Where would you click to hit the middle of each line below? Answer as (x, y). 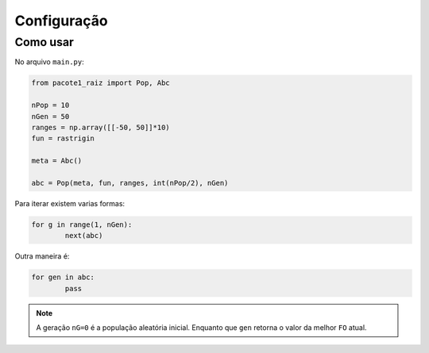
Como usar (44, 42)
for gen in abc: (63, 277)
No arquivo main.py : (50, 62)
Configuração (61, 21)
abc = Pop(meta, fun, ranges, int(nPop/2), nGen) (130, 183)
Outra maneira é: (42, 256)
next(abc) (84, 236)
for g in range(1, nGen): (82, 224)
